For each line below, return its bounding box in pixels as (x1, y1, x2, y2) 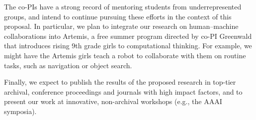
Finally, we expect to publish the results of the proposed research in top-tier (4, 77, 236, 87)
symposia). (4, 106, 37, 116)
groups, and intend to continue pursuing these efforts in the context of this (4, 11, 232, 21)
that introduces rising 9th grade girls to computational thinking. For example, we (4, 40, 252, 51)
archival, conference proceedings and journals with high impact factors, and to (4, 86, 243, 97)
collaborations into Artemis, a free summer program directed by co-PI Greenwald (4, 30, 252, 41)
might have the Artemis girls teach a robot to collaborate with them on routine (4, 50, 246, 60)
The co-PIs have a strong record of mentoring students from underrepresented (4, 1, 242, 11)
